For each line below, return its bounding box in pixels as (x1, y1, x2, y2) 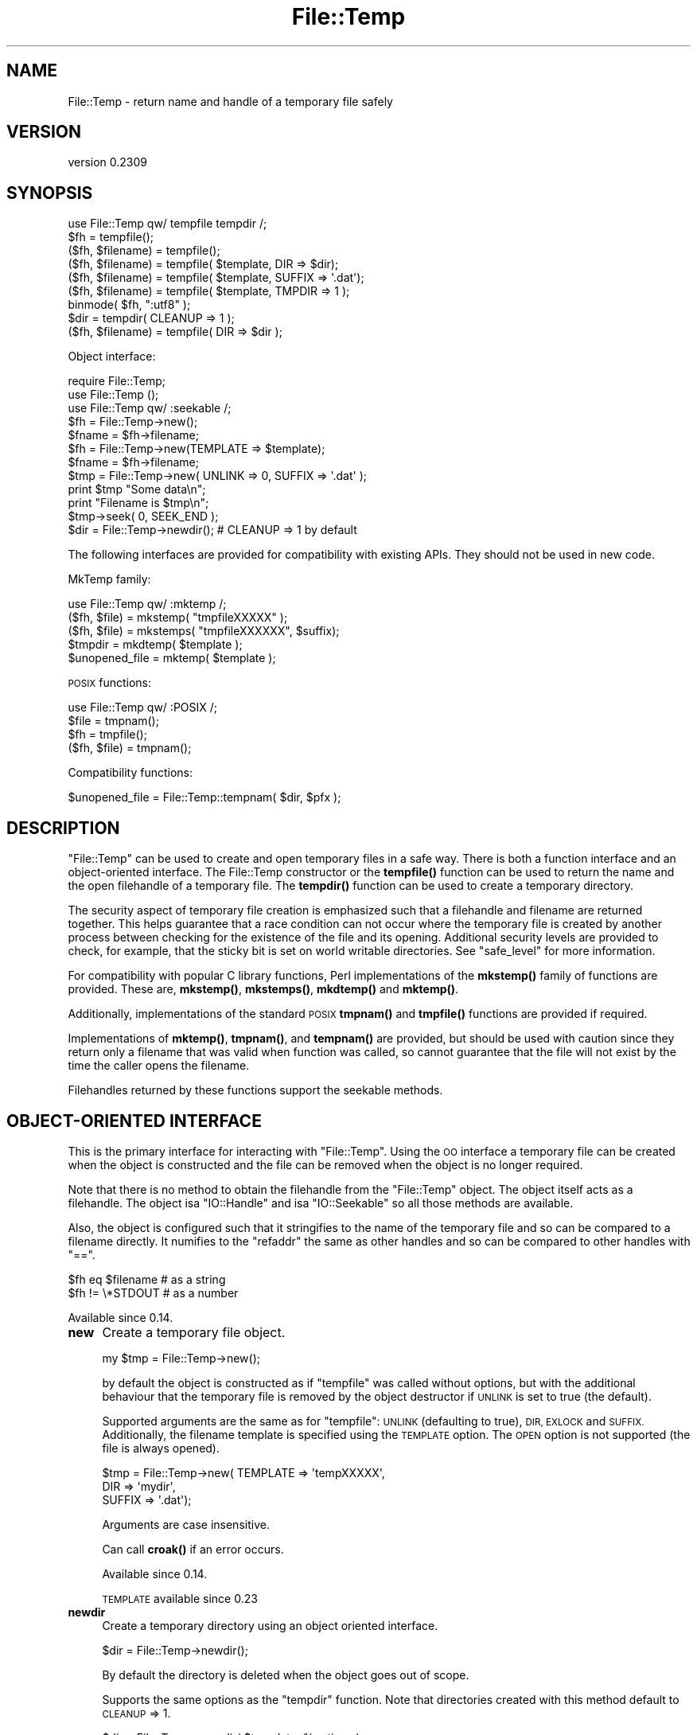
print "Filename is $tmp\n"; (68, 496, 209, 510)
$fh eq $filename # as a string (68, 1272, 226, 1286)
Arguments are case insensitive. (102, 1517, 270, 1531)
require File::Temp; (68, 374, 165, 388)
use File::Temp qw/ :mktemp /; (68, 597, 227, 611)
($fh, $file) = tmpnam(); (68, 741, 192, 755)
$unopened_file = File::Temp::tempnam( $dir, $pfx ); (68, 790, 341, 805)
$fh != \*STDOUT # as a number (68, 1285, 239, 1300)
